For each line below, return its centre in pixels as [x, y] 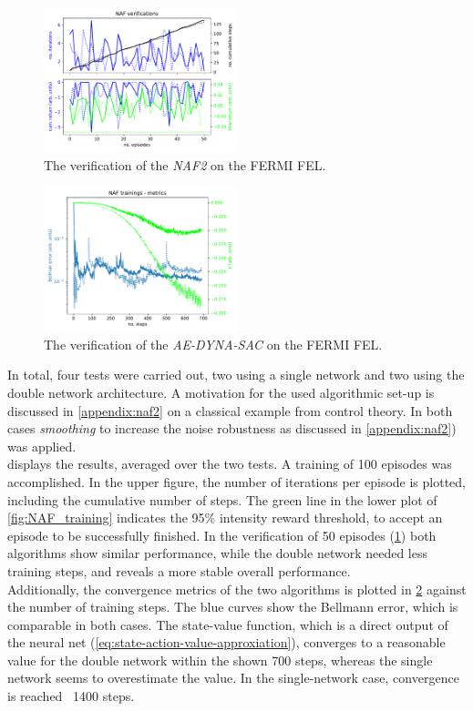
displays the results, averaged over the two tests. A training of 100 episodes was [230, 464]
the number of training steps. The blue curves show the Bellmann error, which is [233, 607]
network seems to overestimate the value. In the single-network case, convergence [233, 678]
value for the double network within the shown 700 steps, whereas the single [220, 660]
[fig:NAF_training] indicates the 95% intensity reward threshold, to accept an [225, 518]
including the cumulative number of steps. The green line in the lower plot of [222, 499]
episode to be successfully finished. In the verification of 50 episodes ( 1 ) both [222, 535]
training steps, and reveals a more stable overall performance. [179, 570]
